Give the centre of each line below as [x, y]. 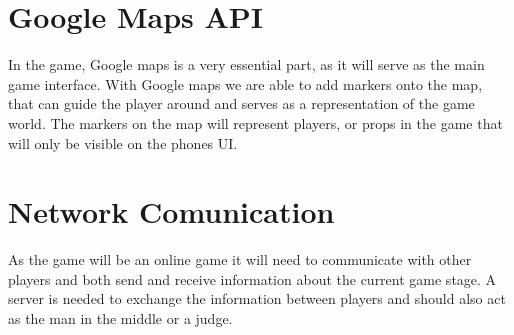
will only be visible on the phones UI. [123, 142]
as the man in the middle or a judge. [120, 318]
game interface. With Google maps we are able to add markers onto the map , [245, 83]
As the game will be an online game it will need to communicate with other [240, 259]
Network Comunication [171, 211]
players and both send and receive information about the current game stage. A [252, 278]
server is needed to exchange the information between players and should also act [257, 298]
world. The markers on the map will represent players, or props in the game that [255, 122]
